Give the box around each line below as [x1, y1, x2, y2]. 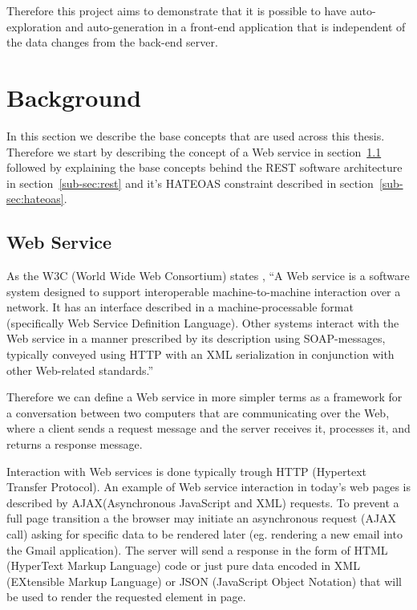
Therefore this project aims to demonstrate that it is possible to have [6, 2, 347, 18]
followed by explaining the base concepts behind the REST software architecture [6, 159, 403, 176]
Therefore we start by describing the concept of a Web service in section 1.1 [6, 143, 382, 160]
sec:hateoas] [6, 190, 64, 207]
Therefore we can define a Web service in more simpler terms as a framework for [6, 388, 403, 405]
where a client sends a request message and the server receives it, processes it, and [6, 420, 411, 437]
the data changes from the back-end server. [6, 34, 218, 51]
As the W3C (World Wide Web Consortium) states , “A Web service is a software [6, 267, 410, 284]
